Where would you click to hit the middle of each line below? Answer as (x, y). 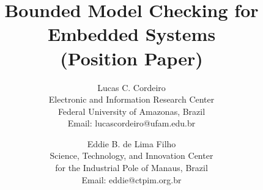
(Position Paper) (131, 58)
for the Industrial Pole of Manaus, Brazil (131, 168)
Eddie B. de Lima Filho (131, 143)
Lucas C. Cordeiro (131, 87)
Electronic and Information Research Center (131, 99)
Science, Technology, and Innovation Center (131, 155)
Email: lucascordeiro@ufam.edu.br (131, 123)
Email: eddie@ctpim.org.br (131, 179)
